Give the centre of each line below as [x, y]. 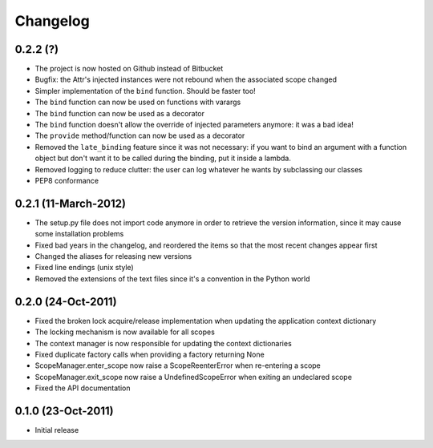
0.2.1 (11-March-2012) [70, 203]
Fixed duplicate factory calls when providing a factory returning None [150, 354]
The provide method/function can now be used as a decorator [140, 135]
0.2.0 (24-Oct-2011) [66, 302]
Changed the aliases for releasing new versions [113, 256]
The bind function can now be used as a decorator [119, 113]
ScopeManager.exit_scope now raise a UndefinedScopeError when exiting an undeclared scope [194, 377]
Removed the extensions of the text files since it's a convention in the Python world [172, 278]
